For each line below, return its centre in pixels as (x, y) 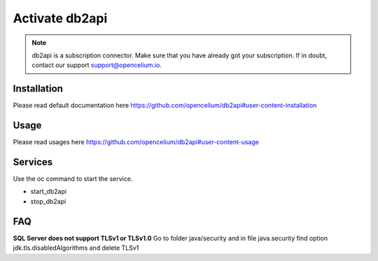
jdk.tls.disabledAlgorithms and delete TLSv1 (76, 248)
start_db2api (48, 192)
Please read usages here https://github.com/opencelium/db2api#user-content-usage (136, 142)
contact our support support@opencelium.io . (97, 65)
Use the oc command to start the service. (73, 179)
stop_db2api (48, 201)
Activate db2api (60, 18)
